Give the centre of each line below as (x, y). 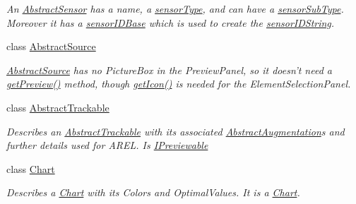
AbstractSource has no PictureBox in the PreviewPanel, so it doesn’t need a (170, 70)
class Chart (31, 168)
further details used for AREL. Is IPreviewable (107, 145)
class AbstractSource (51, 46)
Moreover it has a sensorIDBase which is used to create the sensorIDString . (171, 22)
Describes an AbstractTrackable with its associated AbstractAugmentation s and (176, 131)
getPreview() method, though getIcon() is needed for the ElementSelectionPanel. (179, 84)
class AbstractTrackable (58, 107)
